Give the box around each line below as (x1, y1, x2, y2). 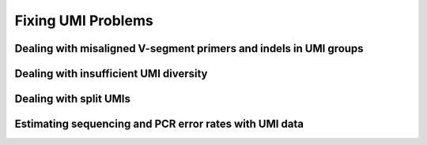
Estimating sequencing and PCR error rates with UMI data (14, 117, 304, 131)
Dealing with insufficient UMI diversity (14, 67, 208, 80)
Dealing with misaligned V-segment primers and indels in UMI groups (14, 42, 364, 55)
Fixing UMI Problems (14, 12, 153, 29)
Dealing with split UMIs (14, 92, 130, 106)
